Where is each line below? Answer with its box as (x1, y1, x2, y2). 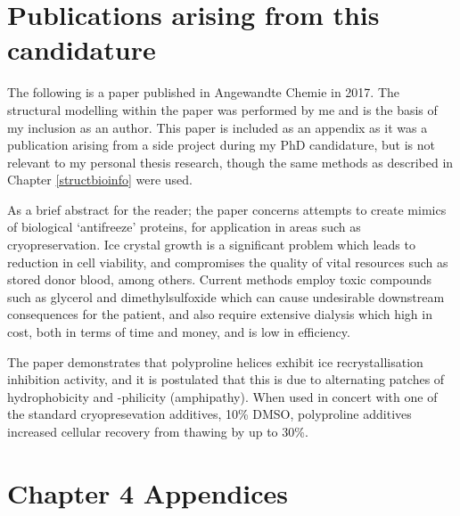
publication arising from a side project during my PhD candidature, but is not (7, 135, 436, 154)
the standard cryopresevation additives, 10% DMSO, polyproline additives (7, 405, 412, 423)
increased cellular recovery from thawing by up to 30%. (7, 422, 308, 440)
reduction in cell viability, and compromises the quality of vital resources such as (7, 252, 448, 271)
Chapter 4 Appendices (7, 474, 289, 511)
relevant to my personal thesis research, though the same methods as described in (7, 152, 454, 171)
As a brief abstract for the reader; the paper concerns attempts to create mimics (7, 200, 447, 218)
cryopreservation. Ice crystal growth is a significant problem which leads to (7, 235, 415, 254)
